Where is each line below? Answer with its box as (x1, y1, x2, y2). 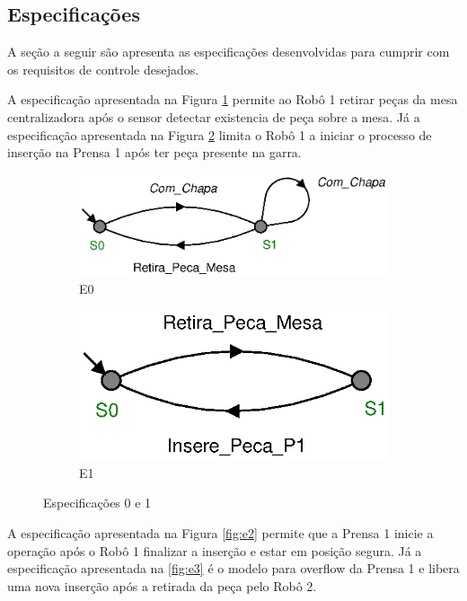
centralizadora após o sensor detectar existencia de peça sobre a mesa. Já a (7, 107, 420, 126)
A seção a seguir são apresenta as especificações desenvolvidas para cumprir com (7, 42, 450, 61)
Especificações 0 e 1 (43, 493, 152, 512)
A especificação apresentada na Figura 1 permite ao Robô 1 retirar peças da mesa (7, 90, 458, 109)
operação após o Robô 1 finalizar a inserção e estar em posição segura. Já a (7, 541, 422, 560)
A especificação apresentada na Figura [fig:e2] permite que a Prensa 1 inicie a (7, 523, 434, 542)
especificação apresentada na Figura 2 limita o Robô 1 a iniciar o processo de (7, 125, 432, 144)
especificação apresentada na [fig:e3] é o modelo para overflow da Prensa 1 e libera (7, 559, 460, 578)
